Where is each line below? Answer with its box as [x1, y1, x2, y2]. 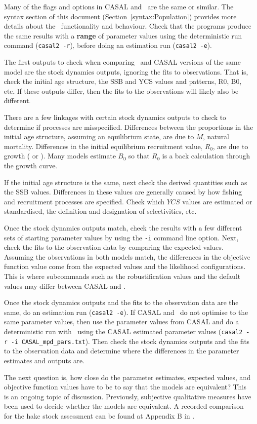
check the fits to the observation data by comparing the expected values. [4, 242, 223, 252]
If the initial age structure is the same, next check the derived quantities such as [4, 177, 247, 187]
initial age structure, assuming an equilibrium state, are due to [4, 131, 194, 142]
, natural [203, 131, 229, 142]
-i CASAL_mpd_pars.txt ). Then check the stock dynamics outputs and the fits [11, 336, 250, 346]
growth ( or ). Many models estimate [4, 151, 116, 161]
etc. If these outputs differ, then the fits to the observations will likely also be [4, 85, 239, 96]
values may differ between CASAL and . [4, 280, 126, 291]
